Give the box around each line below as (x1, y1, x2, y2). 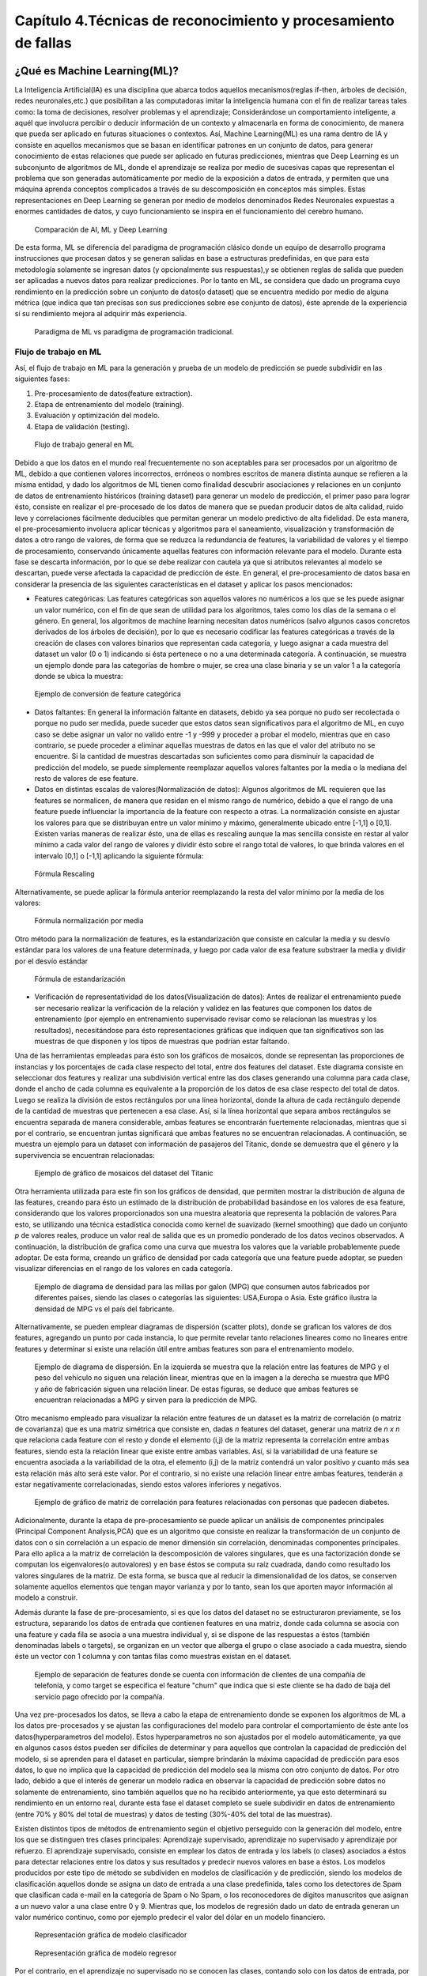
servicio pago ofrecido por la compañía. (34, 1691, 165, 1701)
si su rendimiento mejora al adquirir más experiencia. (14, 309, 187, 319)
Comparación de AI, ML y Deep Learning (34, 224, 168, 234)
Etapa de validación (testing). (34, 421, 130, 431)
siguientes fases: (14, 374, 70, 383)
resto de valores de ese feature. (34, 774, 138, 783)
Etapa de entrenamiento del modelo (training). (34, 399, 185, 409)
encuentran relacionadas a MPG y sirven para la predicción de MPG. (34, 1395, 258, 1405)
